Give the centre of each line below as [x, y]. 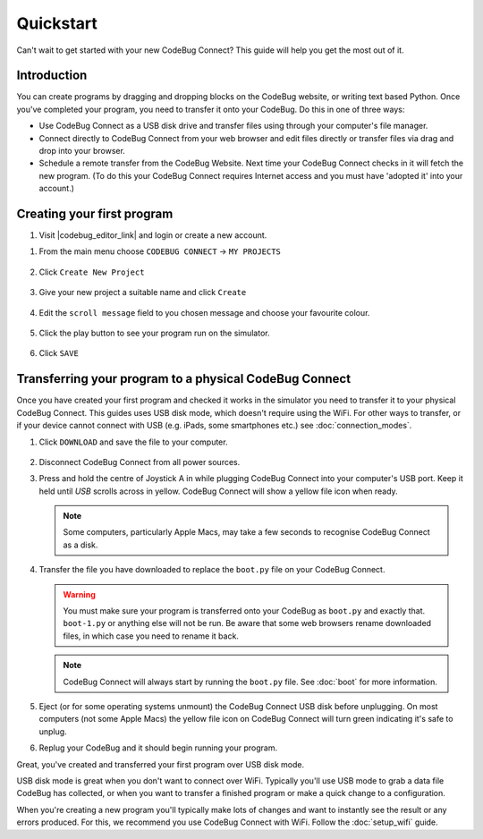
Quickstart [57, 23]
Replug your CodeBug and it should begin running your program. [158, 748]
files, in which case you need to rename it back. [151, 636]
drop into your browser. [82, 151]
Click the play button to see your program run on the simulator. [154, 333]
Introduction [52, 76]
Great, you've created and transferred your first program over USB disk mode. [160, 764]
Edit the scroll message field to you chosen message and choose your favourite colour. [204, 312]
